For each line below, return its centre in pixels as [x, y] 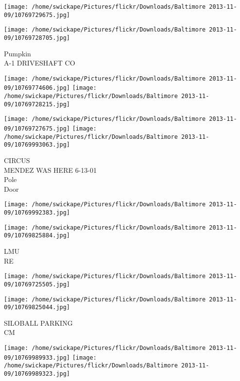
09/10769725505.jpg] [37, 284]
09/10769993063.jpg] [37, 145]
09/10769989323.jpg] [37, 374]
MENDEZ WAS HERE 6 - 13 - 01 [50, 170]
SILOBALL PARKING [38, 323]
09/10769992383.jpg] [37, 213]
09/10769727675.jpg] [37, 129]
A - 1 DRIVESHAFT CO [40, 63]
